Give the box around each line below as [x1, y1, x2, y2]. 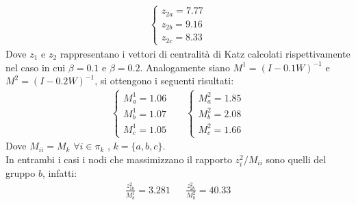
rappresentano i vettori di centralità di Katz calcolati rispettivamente [60, 47, 351, 60]
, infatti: [42, 166, 77, 180]
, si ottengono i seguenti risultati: [94, 73, 234, 88]
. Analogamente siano [140, 60, 230, 74]
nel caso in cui [5, 60, 66, 74]
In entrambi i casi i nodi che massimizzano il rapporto [5, 152, 232, 166]
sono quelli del [266, 152, 327, 166]
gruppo [5, 166, 36, 180]
